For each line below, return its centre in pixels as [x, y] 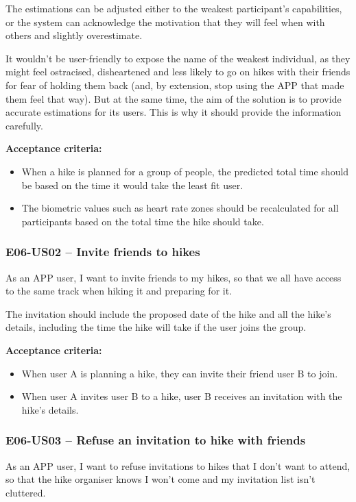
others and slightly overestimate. [74, 35]
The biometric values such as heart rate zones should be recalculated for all [180, 208]
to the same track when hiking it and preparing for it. [119, 291]
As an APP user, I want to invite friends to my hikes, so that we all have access [174, 277]
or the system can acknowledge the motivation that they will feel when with [165, 22]
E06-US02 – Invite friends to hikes [103, 252]
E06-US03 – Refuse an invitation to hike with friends [156, 440]
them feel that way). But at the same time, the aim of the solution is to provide [174, 98]
